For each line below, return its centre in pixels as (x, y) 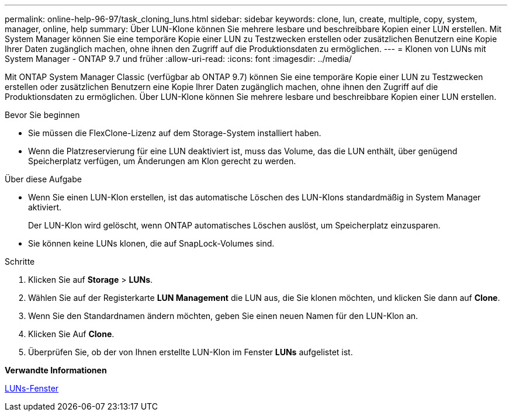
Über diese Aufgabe (43, 179)
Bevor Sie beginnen (42, 115)
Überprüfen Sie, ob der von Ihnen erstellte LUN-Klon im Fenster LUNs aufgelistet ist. (191, 352)
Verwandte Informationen (56, 370)
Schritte (20, 261)
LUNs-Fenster (32, 388)
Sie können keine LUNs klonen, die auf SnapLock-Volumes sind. (151, 243)
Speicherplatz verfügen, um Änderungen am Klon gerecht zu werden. (162, 161)
